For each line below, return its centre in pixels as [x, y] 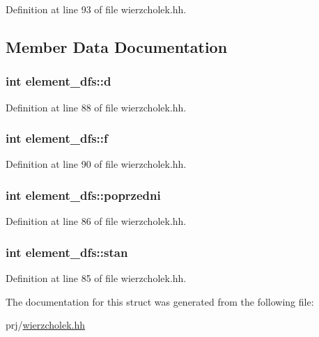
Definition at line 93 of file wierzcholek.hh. [96, 9]
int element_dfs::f [57, 138]
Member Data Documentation [117, 46]
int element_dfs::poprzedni [83, 195]
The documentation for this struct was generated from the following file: [160, 301]
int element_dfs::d [59, 81]
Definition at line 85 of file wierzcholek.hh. [96, 278]
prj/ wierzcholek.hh [46, 325]
